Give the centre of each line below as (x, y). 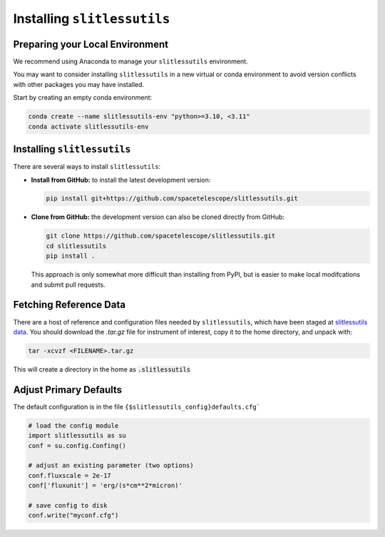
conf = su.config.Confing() (77, 445)
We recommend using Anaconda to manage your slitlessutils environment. (131, 61)
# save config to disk (68, 505)
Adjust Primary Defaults (68, 390)
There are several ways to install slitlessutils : (87, 167)
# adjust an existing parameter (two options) (111, 466)
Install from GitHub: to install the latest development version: (121, 180)
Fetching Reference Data (70, 305)
